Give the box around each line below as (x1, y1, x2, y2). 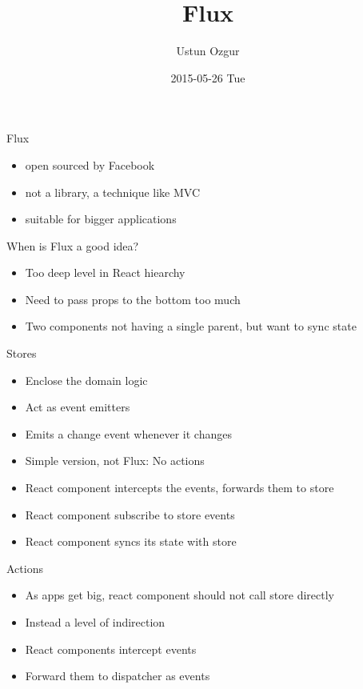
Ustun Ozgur (176, 42, 240, 59)
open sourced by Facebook (25, 156, 155, 173)
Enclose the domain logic (25, 371, 148, 388)
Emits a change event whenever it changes (25, 425, 232, 442)
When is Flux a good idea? (6, 237, 139, 254)
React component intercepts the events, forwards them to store (25, 479, 334, 496)
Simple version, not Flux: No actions (25, 452, 205, 469)
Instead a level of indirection (25, 614, 166, 630)
